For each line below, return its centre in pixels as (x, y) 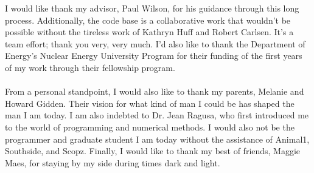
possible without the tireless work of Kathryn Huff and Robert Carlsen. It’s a (149, 32)
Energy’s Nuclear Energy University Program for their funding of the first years (154, 56)
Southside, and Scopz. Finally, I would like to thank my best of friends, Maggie (153, 151)
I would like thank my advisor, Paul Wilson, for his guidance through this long (152, 8)
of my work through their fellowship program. (90, 67)
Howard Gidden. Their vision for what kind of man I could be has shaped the (150, 103)
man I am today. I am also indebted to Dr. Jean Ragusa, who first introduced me (157, 115)
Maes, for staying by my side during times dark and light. (113, 162)
